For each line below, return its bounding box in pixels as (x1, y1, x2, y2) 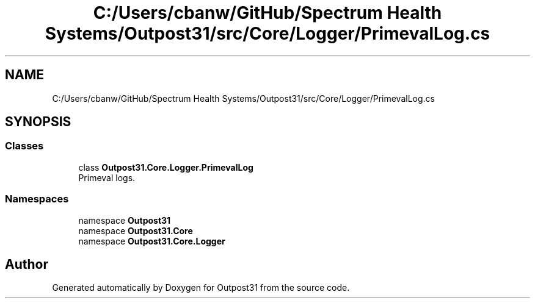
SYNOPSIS (5, 114, 71, 130)
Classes (5, 140, 44, 152)
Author (5, 256, 48, 272)
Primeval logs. (78, 172, 136, 183)
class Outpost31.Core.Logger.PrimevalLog (78, 162, 253, 173)
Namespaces (5, 193, 69, 205)
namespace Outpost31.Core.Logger (78, 235, 225, 246)
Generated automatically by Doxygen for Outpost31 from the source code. (52, 282, 350, 293)
